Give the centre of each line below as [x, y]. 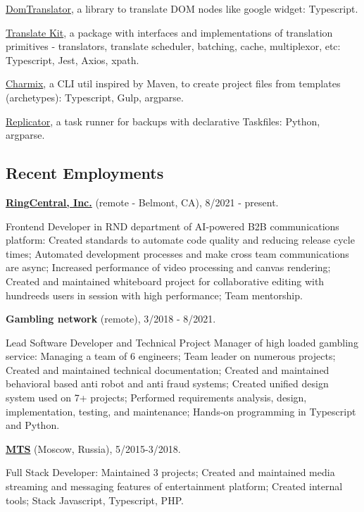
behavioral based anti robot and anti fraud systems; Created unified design [167, 383]
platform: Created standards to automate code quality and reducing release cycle [180, 240]
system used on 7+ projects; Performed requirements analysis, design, [156, 398]
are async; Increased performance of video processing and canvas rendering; [168, 267]
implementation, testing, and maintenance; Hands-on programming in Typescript [181, 411]
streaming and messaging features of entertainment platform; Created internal [174, 486]
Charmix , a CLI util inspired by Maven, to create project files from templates [173, 83]
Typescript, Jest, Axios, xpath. [73, 60]
